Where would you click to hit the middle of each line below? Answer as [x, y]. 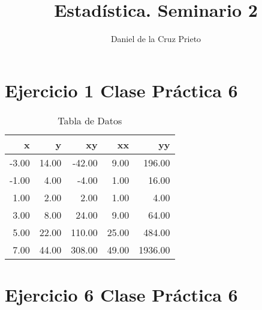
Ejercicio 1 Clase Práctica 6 [121, 90]
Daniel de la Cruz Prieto [156, 39]
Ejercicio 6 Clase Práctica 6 [121, 294]
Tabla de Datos [90, 120]
